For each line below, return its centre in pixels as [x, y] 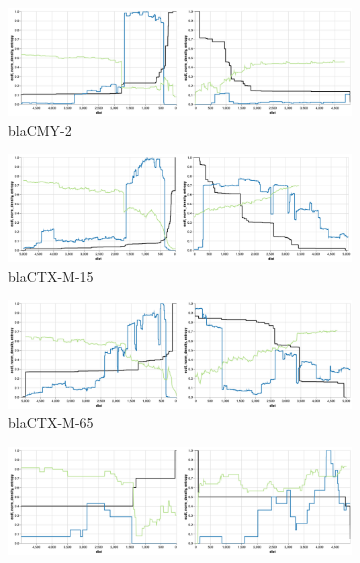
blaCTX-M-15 [51, 275]
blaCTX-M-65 [51, 422]
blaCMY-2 [40, 129]
